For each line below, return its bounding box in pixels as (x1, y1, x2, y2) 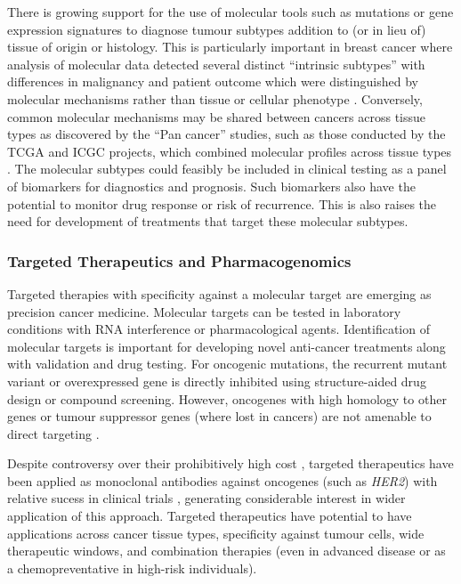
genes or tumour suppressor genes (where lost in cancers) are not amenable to (7, 407, 432, 426)
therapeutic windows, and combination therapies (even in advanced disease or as (7, 541, 446, 560)
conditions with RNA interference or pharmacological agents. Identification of (7, 320, 430, 338)
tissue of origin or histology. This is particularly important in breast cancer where (7, 37, 453, 56)
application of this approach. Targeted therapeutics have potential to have (7, 507, 412, 525)
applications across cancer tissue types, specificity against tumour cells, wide (7, 523, 425, 542)
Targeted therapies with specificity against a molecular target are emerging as (7, 284, 432, 303)
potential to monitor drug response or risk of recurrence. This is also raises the (7, 194, 437, 213)
